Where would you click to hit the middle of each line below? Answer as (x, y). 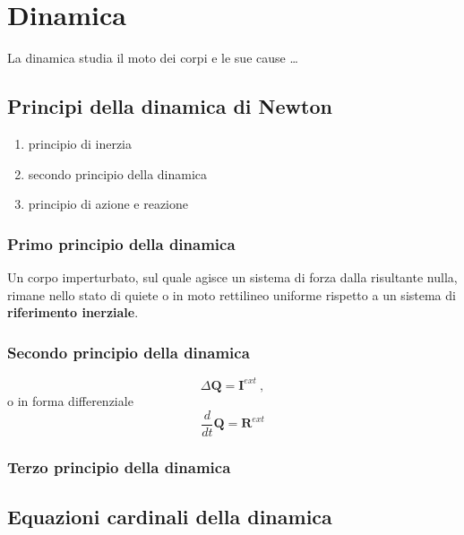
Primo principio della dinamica (121, 243)
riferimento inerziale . (73, 312)
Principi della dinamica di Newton (170, 106)
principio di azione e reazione (108, 204)
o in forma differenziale (70, 401)
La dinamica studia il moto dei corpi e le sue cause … (153, 58)
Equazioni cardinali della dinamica (170, 517)
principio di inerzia (80, 143)
